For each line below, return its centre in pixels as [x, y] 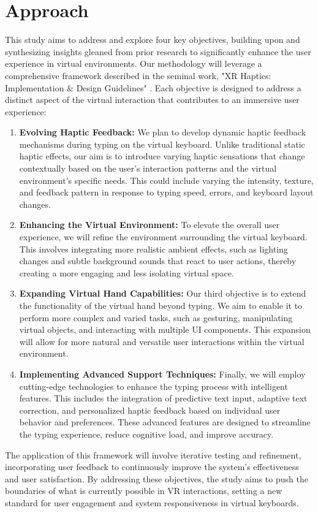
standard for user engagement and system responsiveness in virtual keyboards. [152, 502]
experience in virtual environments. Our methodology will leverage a [134, 63]
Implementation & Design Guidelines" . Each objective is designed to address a [153, 87]
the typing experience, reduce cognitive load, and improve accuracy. [146, 434]
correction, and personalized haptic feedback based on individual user [150, 410]
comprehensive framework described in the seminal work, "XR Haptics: [138, 75]
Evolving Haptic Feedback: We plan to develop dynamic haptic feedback [163, 132]
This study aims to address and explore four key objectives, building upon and [153, 40]
